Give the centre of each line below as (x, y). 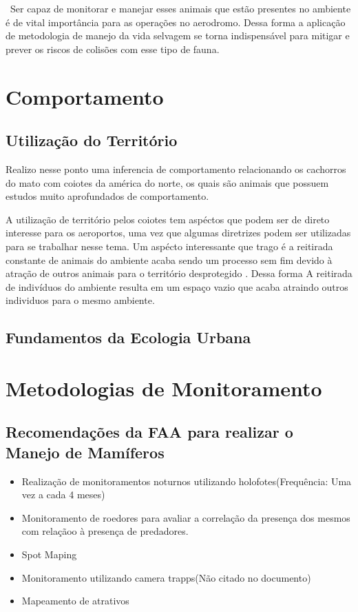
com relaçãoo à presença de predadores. (105, 531)
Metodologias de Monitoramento (164, 388)
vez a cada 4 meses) (63, 494)
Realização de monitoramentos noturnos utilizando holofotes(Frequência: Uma (187, 481)
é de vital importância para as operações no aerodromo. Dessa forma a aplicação (176, 22)
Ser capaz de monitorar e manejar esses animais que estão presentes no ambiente (180, 8)
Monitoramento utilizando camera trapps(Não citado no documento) (166, 577)
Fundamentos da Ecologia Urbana (128, 337)
